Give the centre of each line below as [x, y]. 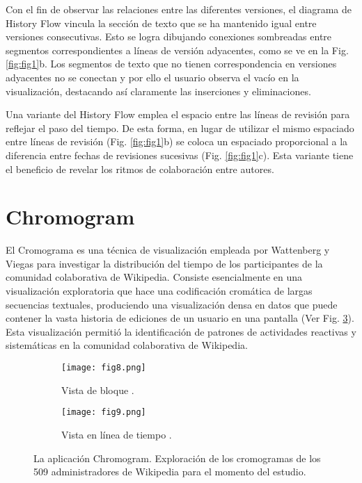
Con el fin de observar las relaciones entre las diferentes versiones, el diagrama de [179, 9]
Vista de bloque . [98, 390]
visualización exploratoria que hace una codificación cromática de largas [159, 291]
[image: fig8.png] [104, 368]
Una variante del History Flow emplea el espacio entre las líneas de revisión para [178, 114]
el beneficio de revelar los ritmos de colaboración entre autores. [140, 169]
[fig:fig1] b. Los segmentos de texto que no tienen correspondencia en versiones [171, 64]
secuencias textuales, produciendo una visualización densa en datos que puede [172, 304]
